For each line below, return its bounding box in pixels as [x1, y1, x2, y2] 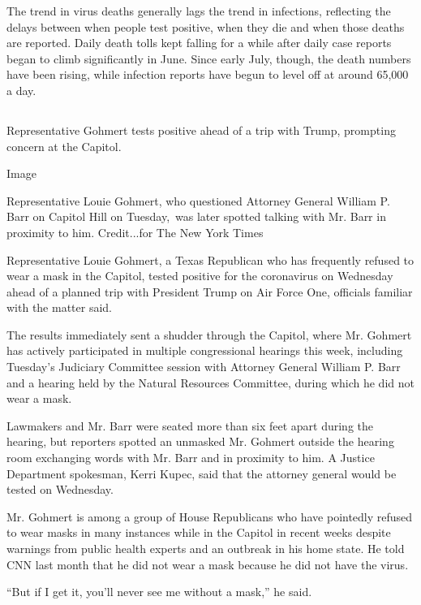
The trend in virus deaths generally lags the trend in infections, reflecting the [6, 2, 391, 19]
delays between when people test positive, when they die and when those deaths [6, 18, 405, 35]
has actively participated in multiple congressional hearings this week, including [6, 342, 403, 359]
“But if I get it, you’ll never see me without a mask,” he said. [6, 583, 312, 600]
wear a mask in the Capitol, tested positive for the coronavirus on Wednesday [6, 267, 393, 284]
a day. [6, 81, 37, 98]
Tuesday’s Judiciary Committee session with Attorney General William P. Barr [6, 358, 401, 375]
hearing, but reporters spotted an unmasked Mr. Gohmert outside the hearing [6, 433, 394, 450]
